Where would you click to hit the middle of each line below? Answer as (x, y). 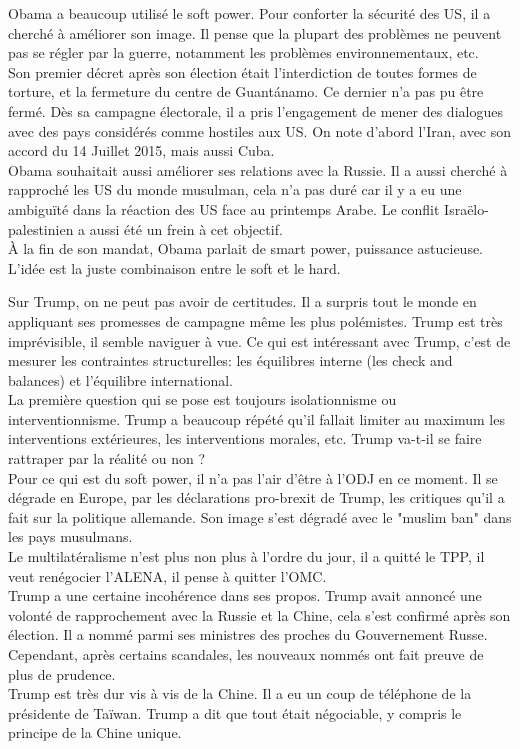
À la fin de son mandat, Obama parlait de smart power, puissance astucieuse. (246, 248)
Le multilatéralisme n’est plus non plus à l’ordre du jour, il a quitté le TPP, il (246, 556)
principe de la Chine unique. (95, 732)
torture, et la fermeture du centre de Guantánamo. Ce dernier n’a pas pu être (246, 91)
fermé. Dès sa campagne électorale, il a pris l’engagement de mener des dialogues (255, 110)
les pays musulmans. (70, 536)
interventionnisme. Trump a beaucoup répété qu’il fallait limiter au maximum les (256, 418)
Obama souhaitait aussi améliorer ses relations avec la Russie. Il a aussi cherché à (258, 169)
